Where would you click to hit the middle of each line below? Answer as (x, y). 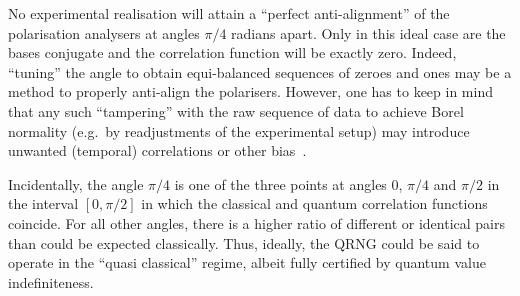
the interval (43, 203)
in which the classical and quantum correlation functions (314, 203)
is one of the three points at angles (280, 183)
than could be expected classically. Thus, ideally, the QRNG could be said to (244, 242)
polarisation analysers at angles (104, 32)
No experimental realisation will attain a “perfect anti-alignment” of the (229, 13)
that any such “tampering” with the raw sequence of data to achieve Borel (236, 110)
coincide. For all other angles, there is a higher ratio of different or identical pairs (256, 222)
